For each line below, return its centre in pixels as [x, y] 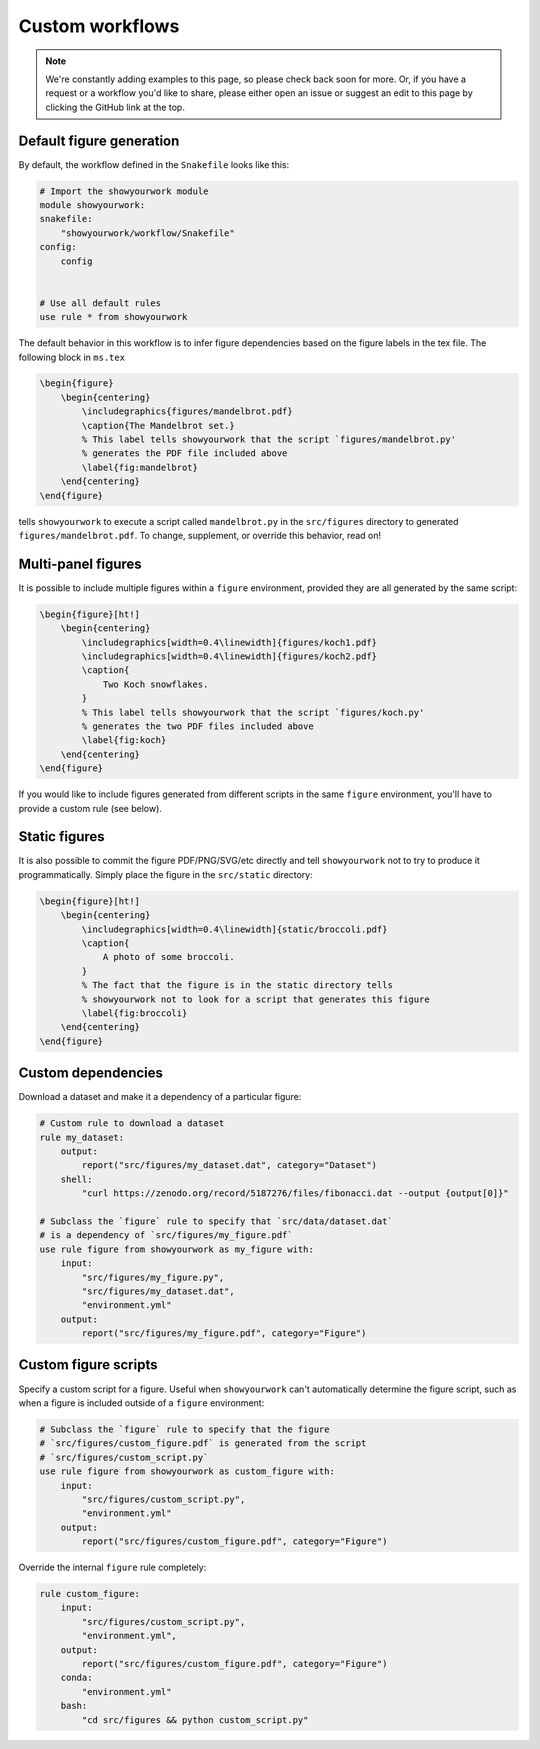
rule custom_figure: [89, 1594]
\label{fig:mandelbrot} [140, 467]
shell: [76, 1179]
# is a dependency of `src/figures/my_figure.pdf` [166, 1235]
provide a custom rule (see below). [90, 808]
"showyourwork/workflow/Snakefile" [147, 233]
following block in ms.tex [71, 357]
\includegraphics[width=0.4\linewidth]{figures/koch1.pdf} [229, 642]
